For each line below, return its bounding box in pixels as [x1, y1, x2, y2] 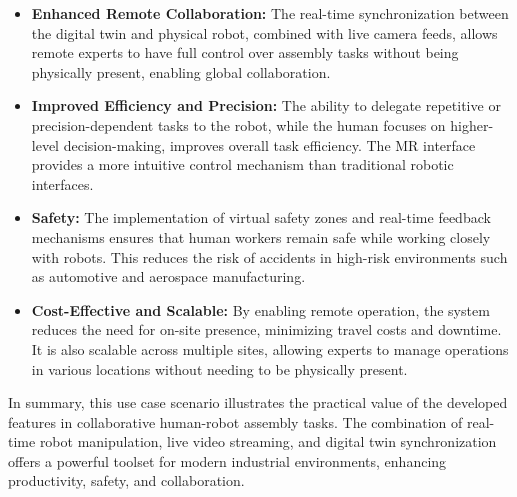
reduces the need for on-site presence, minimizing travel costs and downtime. [31, 319, 502, 340]
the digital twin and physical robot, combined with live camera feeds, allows [31, 22, 498, 43]
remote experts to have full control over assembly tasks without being [31, 42, 459, 63]
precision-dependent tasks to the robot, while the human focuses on [31, 114, 446, 135]
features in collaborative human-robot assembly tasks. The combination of [8, 411, 463, 432]
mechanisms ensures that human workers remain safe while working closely [31, 226, 491, 247]
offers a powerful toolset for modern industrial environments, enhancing [8, 450, 447, 471]
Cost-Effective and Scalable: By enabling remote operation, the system [31, 299, 490, 320]
